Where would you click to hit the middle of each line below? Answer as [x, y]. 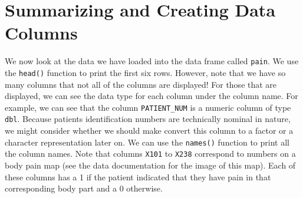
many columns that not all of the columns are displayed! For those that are [141, 84]
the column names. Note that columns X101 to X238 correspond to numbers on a [150, 154]
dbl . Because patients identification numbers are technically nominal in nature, [148, 119]
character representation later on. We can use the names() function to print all [147, 142]
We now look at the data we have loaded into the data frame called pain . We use [152, 61]
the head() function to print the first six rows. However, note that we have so [145, 72]
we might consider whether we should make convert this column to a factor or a [149, 131]
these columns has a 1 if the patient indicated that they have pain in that [138, 176]
